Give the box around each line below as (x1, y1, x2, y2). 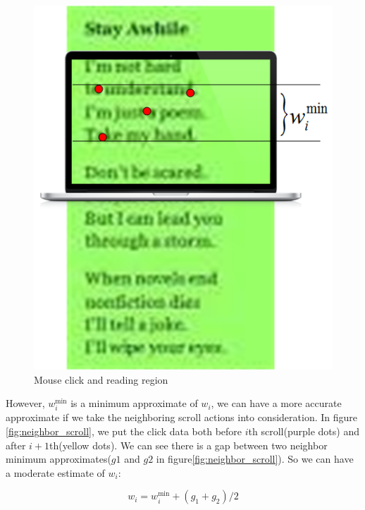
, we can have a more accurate (211, 396, 342, 411)
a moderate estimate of (6, 465, 105, 480)
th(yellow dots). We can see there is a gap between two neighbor (49, 437, 328, 452)
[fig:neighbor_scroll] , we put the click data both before (6, 423, 242, 438)
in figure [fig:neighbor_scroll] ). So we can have (156, 451, 354, 466)
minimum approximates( (6, 451, 111, 466)
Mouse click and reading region (34, 372, 168, 387)
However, (6, 396, 45, 411)
